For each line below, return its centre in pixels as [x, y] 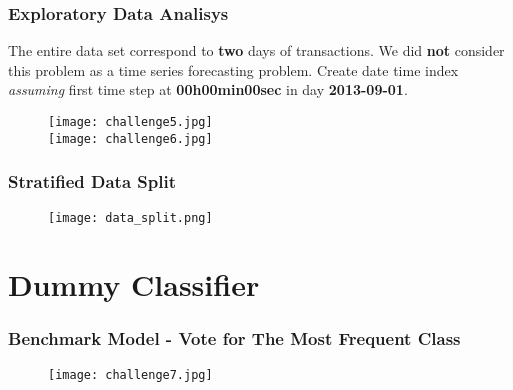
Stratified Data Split [92, 181]
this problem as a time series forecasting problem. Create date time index [233, 69]
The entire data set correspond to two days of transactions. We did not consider [256, 50]
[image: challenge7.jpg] [130, 374]
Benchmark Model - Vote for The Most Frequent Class [234, 338]
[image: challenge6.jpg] [130, 138]
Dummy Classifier [134, 284]
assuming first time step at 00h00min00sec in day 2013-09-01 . [208, 89]
